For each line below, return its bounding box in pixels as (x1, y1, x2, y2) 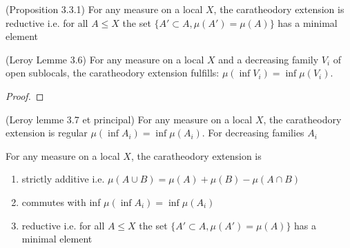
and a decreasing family (218, 52, 319, 66)
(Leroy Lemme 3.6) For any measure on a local (6, 52, 204, 66)
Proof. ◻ (6, 88, 44, 103)
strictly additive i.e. (21, 172, 105, 186)
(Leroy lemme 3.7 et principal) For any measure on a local (6, 112, 253, 126)
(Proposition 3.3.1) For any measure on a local (6, 2, 203, 16)
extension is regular (6, 125, 88, 140)
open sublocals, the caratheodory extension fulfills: (6, 65, 220, 80)
